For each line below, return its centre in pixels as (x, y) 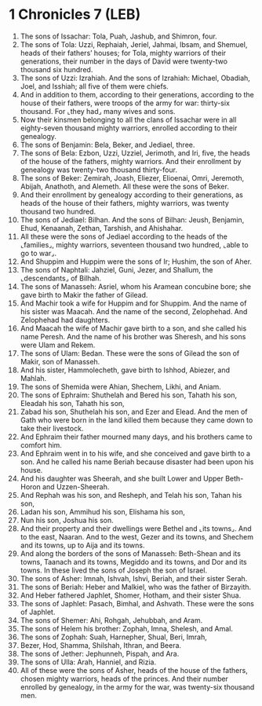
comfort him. (41, 444)
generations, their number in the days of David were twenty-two (124, 61)
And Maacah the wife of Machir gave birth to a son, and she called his (133, 328)
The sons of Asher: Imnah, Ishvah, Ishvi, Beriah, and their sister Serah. (134, 578)
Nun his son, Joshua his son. (67, 520)
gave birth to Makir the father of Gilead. (84, 294)
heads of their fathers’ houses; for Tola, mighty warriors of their (123, 53)
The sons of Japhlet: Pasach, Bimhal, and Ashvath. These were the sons (137, 603)
